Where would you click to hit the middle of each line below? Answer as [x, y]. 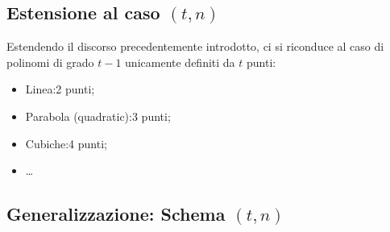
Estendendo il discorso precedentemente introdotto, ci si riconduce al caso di [195, 46]
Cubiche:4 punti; [66, 143]
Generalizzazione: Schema [116, 214]
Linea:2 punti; [60, 89]
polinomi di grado [50, 62]
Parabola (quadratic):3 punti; [98, 116]
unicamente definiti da [180, 62]
